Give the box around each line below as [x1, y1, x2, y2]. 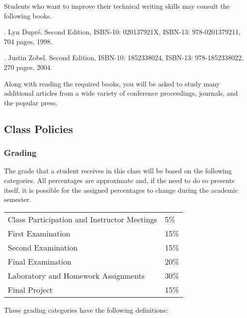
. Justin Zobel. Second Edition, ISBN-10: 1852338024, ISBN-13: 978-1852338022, [4, 52, 244, 63]
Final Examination [8, 255, 72, 267]
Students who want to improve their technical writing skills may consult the [4, 1, 230, 11]
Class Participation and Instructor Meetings [8, 213, 157, 225]
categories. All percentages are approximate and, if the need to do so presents [4, 175, 235, 185]
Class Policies [4, 121, 73, 136]
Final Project [8, 284, 53, 295]
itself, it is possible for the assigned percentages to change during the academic [4, 184, 238, 195]
